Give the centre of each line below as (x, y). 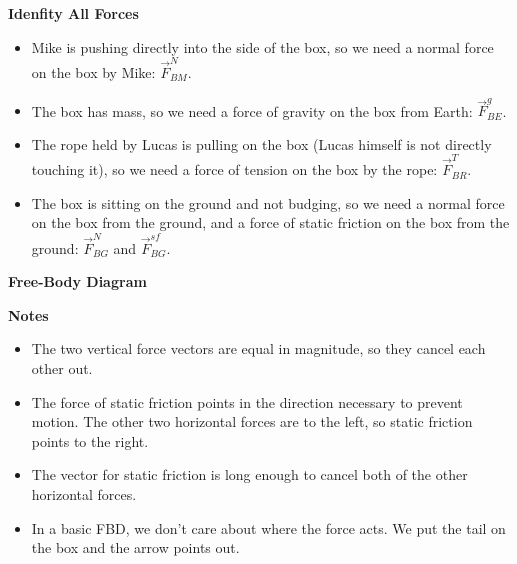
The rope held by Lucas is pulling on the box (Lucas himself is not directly (261, 143)
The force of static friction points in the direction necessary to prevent (247, 401)
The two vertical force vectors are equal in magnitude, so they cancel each (258, 348)
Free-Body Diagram (77, 281)
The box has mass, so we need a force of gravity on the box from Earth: (252, 110)
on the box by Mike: (93, 71)
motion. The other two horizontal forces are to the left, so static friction (252, 421)
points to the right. (90, 440)
